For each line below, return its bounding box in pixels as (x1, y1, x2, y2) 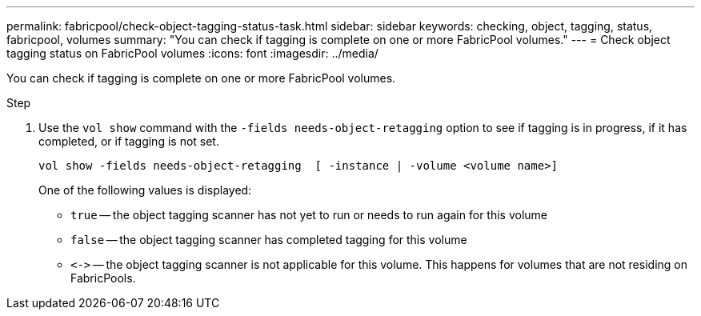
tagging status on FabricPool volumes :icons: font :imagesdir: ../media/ (6, 46, 379, 60)
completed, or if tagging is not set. (38, 134, 219, 148)
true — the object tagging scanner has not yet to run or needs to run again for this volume (70, 208, 547, 222)
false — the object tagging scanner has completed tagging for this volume (70, 233, 467, 246)
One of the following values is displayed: (38, 183, 252, 197)
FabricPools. (70, 271, 136, 285)
